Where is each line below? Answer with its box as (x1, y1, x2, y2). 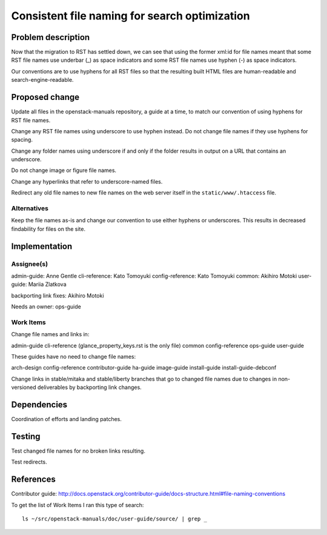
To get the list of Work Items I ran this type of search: (11, 501, 144, 508)
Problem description (11, 32, 90, 42)
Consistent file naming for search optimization (11, 9, 251, 22)
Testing (11, 431, 41, 442)
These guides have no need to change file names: (11, 353, 136, 361)
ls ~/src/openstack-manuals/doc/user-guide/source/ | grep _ (22, 516, 207, 522)
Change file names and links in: (11, 331, 90, 338)
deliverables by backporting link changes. (37, 384, 142, 391)
